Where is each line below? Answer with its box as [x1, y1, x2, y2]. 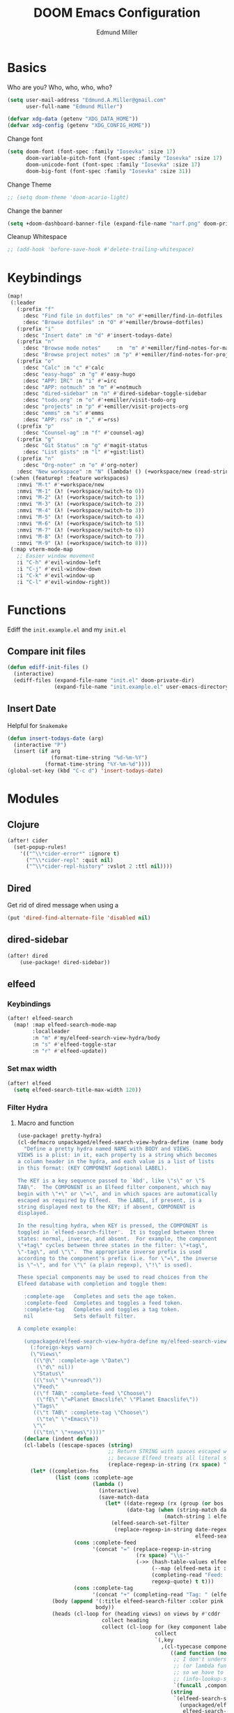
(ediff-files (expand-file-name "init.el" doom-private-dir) [13, 677, 195, 684]
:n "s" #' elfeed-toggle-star [32, 1041, 117, 1048]
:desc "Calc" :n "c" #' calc [22, 364, 104, 371]
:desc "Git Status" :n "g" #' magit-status [22, 442, 148, 449]
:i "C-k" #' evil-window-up [16, 571, 95, 579]
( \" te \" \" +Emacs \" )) [36, 1416, 100, 1423]
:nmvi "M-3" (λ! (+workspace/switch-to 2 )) [16, 501, 145, 508]
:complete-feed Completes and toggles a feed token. [24, 1299, 183, 1307]
